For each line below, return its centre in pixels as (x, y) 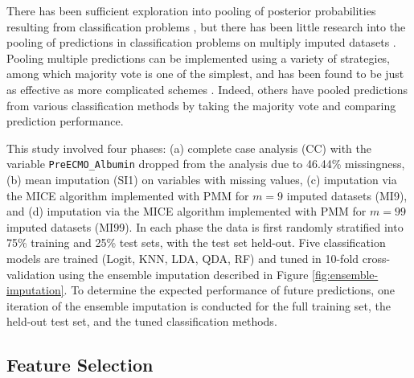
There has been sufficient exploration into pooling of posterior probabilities (191, 10)
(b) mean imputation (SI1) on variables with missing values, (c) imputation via (202, 179)
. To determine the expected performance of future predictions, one (229, 290)
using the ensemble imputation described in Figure (183, 274)
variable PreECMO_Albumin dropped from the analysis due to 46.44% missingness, (206, 164)
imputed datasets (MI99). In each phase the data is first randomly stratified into (205, 226)
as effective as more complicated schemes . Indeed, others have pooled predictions (207, 89)
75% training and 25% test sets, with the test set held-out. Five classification (196, 242)
